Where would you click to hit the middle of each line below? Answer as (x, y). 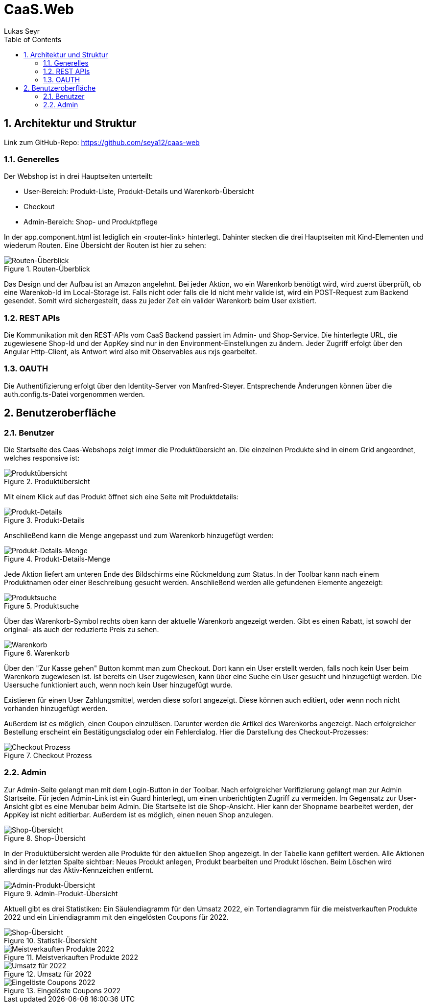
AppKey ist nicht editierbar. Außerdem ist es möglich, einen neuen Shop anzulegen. (139, 814)
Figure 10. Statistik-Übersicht (51, 940)
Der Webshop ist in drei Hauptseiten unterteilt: (79, 176)
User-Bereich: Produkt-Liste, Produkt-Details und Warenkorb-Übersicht (139, 192)
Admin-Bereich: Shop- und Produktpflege (91, 222)
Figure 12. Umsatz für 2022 (48, 974)
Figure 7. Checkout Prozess (48, 756)
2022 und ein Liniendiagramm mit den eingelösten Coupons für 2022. (116, 917)
